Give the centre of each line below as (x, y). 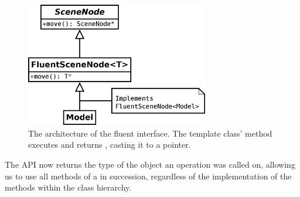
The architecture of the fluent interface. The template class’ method (150, 133)
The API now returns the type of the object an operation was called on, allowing (150, 164)
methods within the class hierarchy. (68, 187)
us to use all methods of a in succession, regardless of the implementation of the (148, 176)
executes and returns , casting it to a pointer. (110, 145)
